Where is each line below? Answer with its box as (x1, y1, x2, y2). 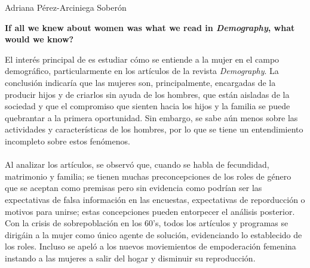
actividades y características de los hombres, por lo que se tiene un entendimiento (5, 123, 303, 135)
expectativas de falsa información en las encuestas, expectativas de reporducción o (5, 193, 305, 205)
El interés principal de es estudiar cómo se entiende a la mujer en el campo (5, 53, 280, 65)
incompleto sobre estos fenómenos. (5, 134, 130, 147)
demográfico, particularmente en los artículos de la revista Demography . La (5, 64, 279, 77)
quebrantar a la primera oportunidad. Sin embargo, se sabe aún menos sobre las (5, 111, 298, 124)
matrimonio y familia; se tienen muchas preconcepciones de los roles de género (5, 170, 291, 182)
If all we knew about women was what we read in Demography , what (5, 21, 295, 33)
